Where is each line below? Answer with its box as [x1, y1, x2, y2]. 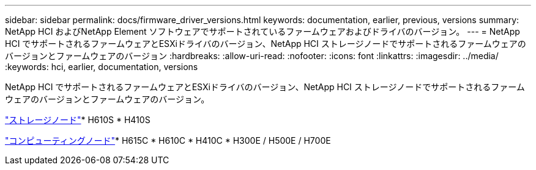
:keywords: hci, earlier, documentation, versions [5, 62, 198, 72]
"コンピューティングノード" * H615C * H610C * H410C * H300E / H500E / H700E [5, 135, 331, 146]
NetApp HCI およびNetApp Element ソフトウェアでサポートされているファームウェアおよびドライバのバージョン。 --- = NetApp [5, 26, 520, 37]
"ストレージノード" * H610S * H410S [5, 115, 151, 125]
